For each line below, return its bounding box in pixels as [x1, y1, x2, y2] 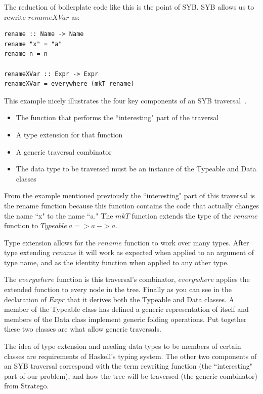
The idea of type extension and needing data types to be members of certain [4, 341, 241, 351]
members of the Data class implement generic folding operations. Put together [4, 313, 247, 324]
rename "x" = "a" [4, 40, 62, 48]
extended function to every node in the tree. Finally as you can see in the [4, 284, 232, 295]
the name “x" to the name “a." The [4, 210, 113, 221]
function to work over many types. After [124, 237, 249, 247]
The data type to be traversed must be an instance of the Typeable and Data [16, 163, 256, 174]
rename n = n [4, 50, 48, 58]
